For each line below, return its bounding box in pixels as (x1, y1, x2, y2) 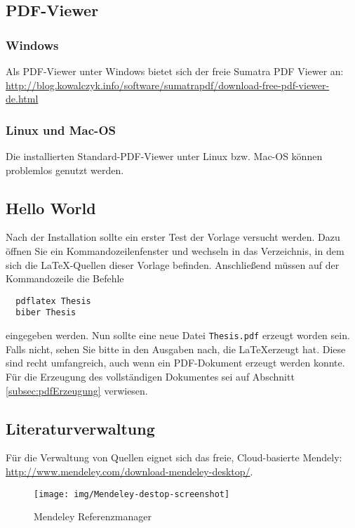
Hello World (6, 197, 96, 218)
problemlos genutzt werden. (6, 162, 124, 177)
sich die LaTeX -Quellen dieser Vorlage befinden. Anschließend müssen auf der (6, 257, 340, 272)
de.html (6, 91, 39, 106)
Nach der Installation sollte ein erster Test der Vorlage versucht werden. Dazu (6, 230, 340, 244)
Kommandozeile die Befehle (6, 271, 124, 286)
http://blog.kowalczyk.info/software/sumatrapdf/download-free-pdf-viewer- (6, 77, 330, 92)
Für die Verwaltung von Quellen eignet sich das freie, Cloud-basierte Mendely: (6, 450, 342, 465)
